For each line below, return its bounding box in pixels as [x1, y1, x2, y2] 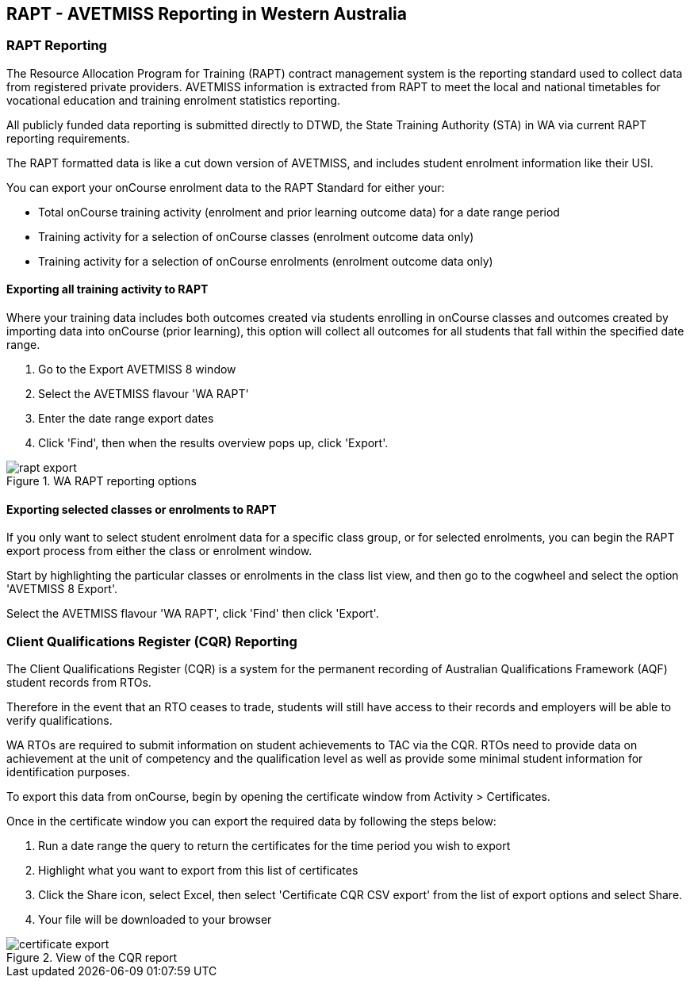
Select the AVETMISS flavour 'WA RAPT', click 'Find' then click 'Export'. [6, 607, 379, 621]
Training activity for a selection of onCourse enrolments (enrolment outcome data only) [38, 254, 493, 268]
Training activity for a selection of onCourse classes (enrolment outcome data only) [38, 229, 474, 243]
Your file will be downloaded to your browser [38, 912, 272, 926]
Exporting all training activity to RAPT [6, 282, 209, 297]
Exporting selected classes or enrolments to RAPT [6, 502, 277, 516]
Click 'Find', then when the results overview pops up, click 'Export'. [38, 436, 389, 450]
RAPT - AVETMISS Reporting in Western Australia [6, 4, 407, 24]
